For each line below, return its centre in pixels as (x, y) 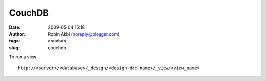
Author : (17, 34)
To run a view (23, 57)
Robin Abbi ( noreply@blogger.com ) (84, 34)
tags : (15, 41)
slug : (14, 48)
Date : (15, 27)
